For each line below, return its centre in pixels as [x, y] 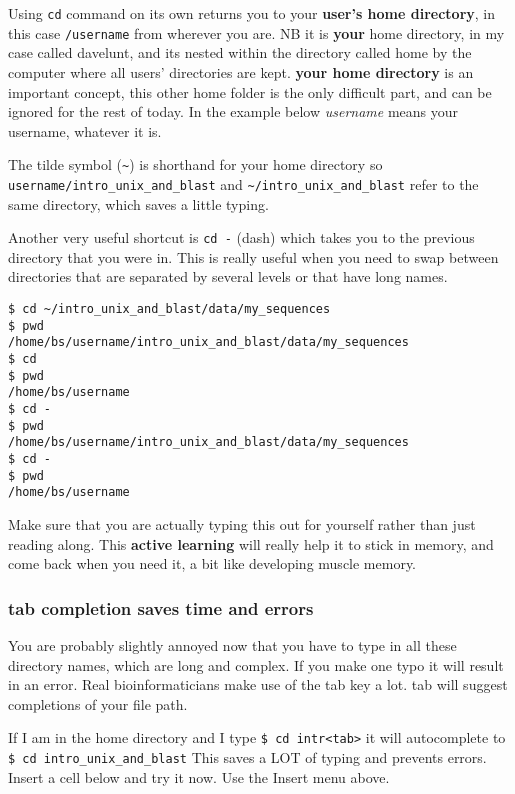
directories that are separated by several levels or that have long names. [228, 276]
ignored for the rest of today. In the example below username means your [233, 111]
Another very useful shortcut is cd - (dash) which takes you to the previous [241, 237]
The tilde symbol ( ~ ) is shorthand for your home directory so [195, 164]
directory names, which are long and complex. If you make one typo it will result [256, 664]
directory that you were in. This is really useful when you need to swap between [253, 256]
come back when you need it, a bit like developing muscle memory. [212, 563]
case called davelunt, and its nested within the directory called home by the [240, 52]
